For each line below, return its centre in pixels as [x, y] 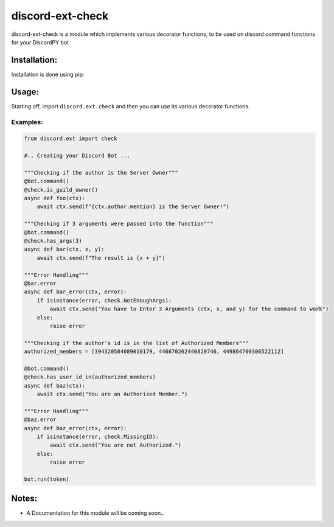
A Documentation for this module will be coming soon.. [95, 513]
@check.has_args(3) [53, 241]
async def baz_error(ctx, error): [75, 428]
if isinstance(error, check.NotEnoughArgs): [104, 300]
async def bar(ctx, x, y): [64, 249]
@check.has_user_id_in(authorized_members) [90, 377]
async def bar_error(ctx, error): [75, 292]
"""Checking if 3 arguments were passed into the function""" [119, 224]
